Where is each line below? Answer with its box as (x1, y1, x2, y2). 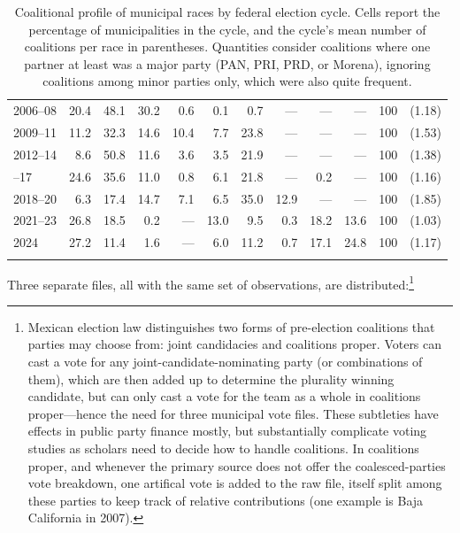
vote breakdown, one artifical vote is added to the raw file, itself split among (27, 474, 442, 492)
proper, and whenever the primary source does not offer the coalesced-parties (27, 456, 446, 475)
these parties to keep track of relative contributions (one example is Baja (27, 491, 424, 509)
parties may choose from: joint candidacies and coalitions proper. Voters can (27, 335, 442, 353)
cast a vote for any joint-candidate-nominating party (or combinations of (27, 352, 423, 371)
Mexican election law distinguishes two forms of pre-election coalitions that (27, 317, 435, 336)
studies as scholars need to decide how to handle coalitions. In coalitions (27, 439, 419, 458)
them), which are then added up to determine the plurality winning (27, 369, 395, 388)
